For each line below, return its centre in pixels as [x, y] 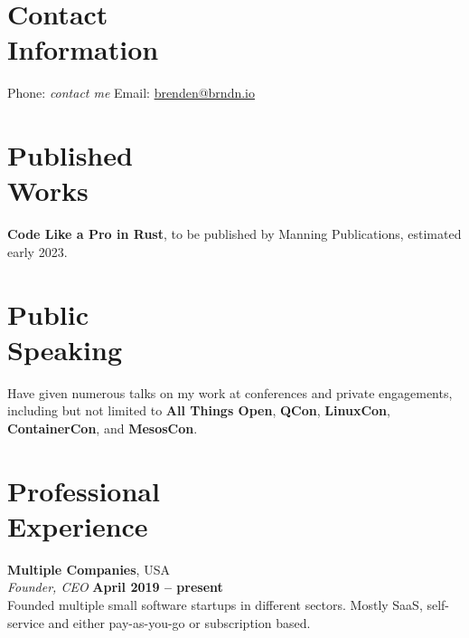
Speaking [65, 349]
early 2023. [38, 251]
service [26, 622]
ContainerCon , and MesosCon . [103, 428]
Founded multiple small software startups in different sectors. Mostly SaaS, [215, 605]
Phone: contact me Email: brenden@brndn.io [131, 93]
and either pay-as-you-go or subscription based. [179, 622]
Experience [78, 525]
